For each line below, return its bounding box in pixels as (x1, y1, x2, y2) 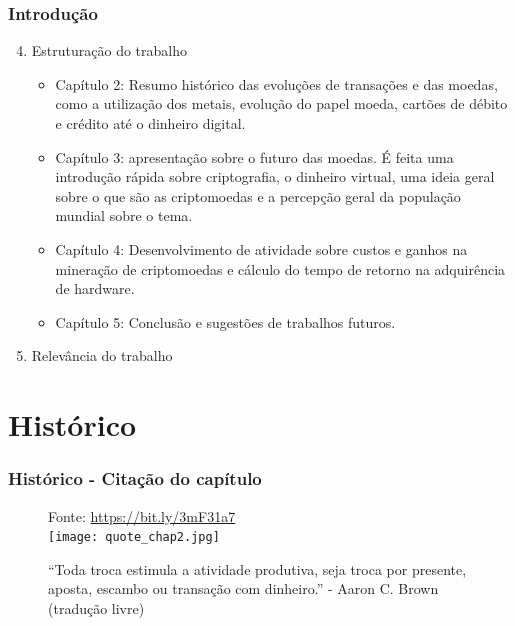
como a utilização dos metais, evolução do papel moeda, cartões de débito (55, 93, 508, 114)
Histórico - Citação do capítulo (8, 466, 262, 491)
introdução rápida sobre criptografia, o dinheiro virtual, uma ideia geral (55, 166, 495, 187)
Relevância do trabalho (31, 345, 173, 366)
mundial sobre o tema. (55, 205, 193, 226)
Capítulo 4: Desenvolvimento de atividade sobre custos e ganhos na (55, 238, 468, 259)
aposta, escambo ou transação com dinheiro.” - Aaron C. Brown (48, 578, 439, 599)
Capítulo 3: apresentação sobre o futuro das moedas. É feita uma (55, 146, 454, 167)
